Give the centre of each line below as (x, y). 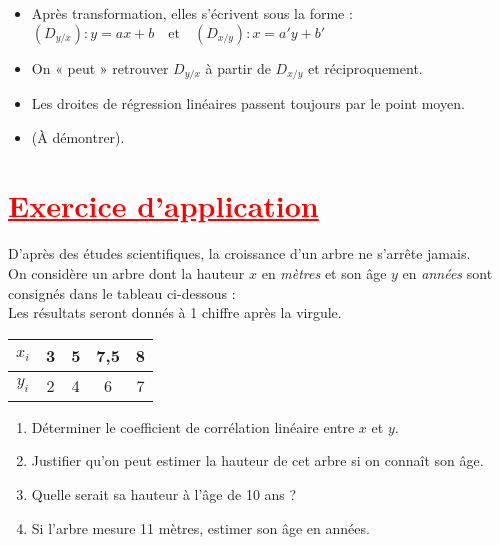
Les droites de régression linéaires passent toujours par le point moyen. (248, 103)
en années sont (447, 272)
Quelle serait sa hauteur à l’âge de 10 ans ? (164, 493)
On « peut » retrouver (100, 67)
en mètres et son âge (324, 272)
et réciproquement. (365, 67)
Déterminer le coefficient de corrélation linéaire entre (193, 426)
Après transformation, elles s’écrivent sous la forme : (192, 13)
